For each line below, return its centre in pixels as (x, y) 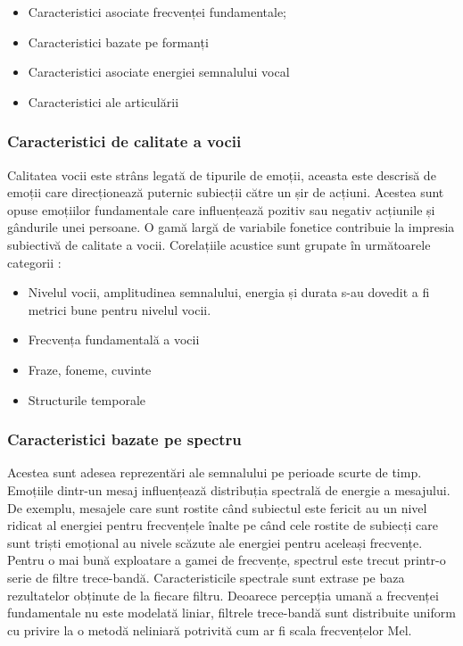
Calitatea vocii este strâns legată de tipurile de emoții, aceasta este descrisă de (222, 174)
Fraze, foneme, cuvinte (90, 369)
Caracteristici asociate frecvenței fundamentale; (157, 12)
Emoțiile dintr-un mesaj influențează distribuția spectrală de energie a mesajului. (229, 489)
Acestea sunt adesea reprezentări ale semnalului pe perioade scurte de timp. (215, 472)
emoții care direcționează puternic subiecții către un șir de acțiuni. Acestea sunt (226, 192)
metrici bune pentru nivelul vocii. (120, 309)
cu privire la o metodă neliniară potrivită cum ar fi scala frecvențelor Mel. (210, 629)
